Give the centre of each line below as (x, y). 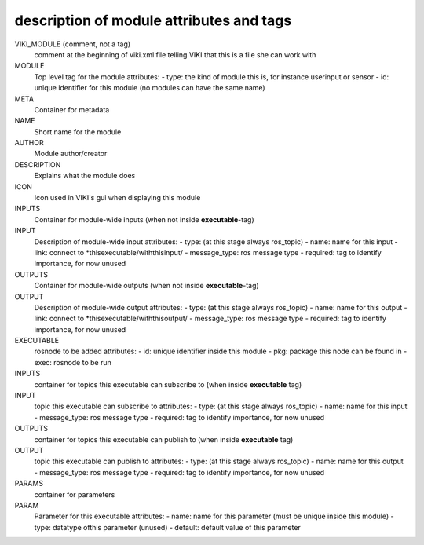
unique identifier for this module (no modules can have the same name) (150, 88)
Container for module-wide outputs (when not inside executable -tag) (146, 286)
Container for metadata (72, 109)
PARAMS (29, 484)
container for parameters (75, 494)
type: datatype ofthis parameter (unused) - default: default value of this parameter (168, 527)
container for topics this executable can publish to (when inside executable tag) (164, 439)
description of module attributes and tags (153, 20)
